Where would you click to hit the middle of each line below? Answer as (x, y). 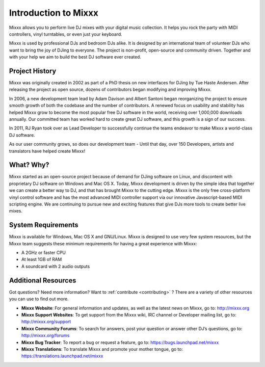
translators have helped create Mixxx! (47, 151)
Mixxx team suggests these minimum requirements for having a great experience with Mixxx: (103, 243)
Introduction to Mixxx (54, 13)
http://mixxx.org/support (46, 322)
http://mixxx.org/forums (45, 336)
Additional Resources (42, 280)
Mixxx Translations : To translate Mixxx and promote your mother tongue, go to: (102, 349)
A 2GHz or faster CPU (43, 253)
